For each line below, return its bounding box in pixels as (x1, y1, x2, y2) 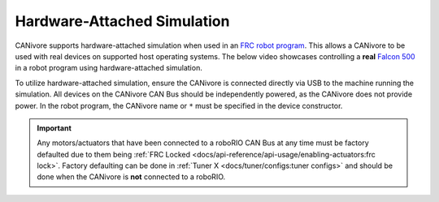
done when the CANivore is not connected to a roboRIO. (37, 172, 226, 182)
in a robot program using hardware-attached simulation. (15, 63, 202, 73)
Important (37, 122, 72, 133)
